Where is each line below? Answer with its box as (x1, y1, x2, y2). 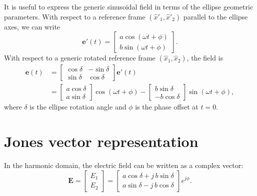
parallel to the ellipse (183, 11, 248, 21)
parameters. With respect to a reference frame (4, 11, 145, 21)
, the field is (186, 52, 223, 63)
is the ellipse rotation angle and (29, 101, 126, 112)
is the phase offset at (135, 101, 198, 112)
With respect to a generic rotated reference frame (4, 52, 155, 63)
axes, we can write (4, 21, 60, 31)
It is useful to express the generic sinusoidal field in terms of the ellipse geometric (4, 1, 253, 11)
